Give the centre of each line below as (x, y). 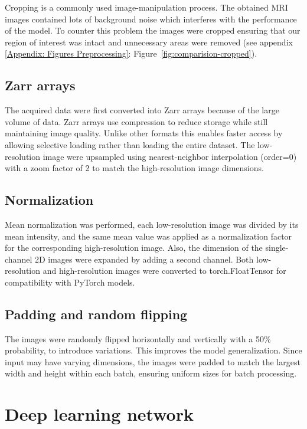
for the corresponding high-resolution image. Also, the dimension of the (134, 248)
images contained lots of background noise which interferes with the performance (151, 19)
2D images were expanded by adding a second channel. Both (144, 259)
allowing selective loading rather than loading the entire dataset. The (130, 144)
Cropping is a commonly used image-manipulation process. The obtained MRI (146, 7)
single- (277, 248)
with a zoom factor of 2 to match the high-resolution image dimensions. (134, 168)
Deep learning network (99, 414)
